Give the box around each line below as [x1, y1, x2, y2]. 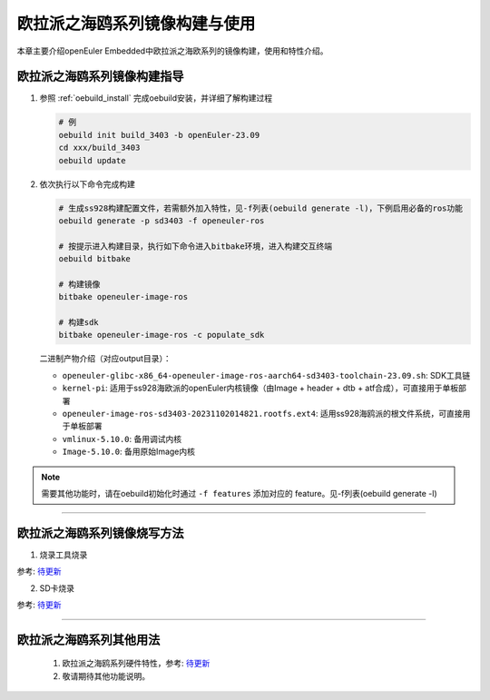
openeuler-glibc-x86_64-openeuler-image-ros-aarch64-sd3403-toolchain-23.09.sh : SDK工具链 [62, 370, 471, 380]
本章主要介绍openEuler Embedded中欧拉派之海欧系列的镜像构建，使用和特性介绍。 [16, 45, 328, 56]
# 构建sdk [58, 318, 99, 328]
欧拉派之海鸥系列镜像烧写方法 [16, 525, 184, 540]
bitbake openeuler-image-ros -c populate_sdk [58, 330, 265, 340]
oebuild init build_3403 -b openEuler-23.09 [58, 130, 260, 140]
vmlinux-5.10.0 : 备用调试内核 [62, 433, 181, 444]
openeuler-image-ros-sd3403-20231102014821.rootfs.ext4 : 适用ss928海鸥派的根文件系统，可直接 [62, 409, 463, 419]
